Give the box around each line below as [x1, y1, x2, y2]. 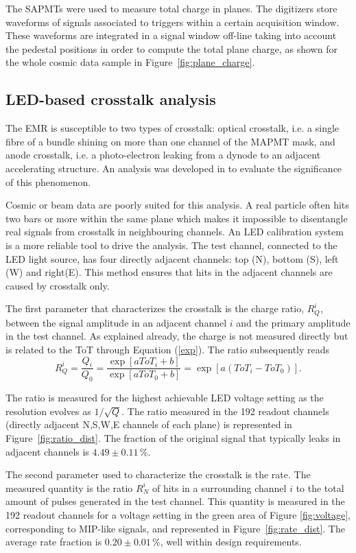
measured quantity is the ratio [5, 480, 133, 495]
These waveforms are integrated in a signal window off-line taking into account [5, 28, 337, 43]
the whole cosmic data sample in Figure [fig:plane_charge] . [5, 55, 255, 69]
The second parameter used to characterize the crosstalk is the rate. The [5, 467, 311, 482]
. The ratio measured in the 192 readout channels [121, 403, 329, 418]
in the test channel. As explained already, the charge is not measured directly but [5, 329, 348, 343]
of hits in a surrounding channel [152, 480, 287, 495]
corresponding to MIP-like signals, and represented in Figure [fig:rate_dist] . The [5, 521, 345, 535]
